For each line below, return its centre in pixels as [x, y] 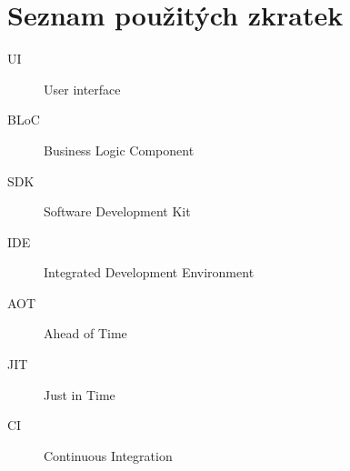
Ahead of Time [85, 333]
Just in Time [80, 394]
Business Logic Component [119, 150]
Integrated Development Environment [149, 272]
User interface [82, 89]
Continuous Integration [108, 455]
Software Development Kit [117, 211]
